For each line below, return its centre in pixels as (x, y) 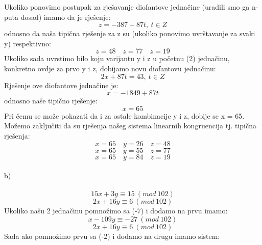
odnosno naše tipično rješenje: (51, 101)
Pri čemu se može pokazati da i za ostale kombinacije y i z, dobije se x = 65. (124, 115)
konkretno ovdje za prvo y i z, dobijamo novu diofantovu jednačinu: (110, 68)
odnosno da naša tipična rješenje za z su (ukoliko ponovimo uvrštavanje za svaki (130, 33)
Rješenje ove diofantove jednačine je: (61, 85)
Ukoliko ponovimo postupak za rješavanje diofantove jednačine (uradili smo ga (127, 7)
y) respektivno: (28, 43)
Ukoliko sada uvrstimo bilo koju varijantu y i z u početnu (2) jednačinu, (117, 58)
